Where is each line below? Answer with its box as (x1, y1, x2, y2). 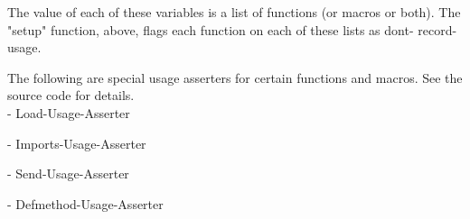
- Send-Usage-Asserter (7, 164, 129, 183)
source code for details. (7, 86, 135, 105)
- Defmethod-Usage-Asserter (7, 194, 164, 213)
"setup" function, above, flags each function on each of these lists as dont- (7, 20, 414, 39)
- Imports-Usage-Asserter (7, 133, 146, 152)
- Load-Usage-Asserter (7, 103, 130, 122)
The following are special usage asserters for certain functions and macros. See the (7, 68, 463, 87)
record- (418, 20, 457, 39)
